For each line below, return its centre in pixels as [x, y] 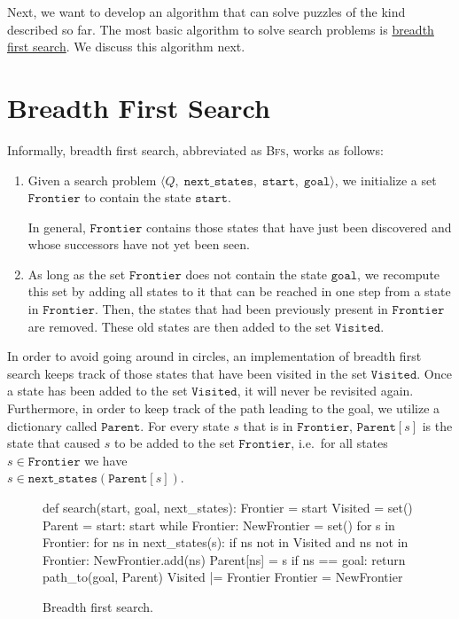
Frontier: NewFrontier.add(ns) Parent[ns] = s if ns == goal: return [224, 559]
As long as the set [77, 274]
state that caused [54, 443]
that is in [268, 425]
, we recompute [399, 274]
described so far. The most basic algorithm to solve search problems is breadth [221, 29]
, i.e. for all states [339, 443]
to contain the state [138, 197]
